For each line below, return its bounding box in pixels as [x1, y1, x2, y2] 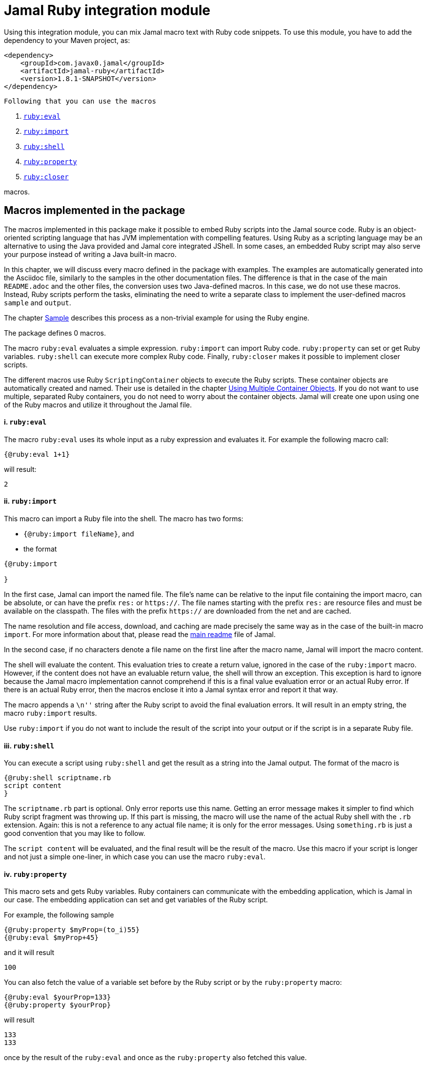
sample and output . [4, 298, 71, 307]
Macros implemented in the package [4, 204, 185, 217]
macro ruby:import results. [4, 709, 97, 718]
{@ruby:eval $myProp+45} [4, 934, 99, 942]
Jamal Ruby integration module [4, 2, 210, 19]
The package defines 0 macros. [4, 328, 106, 337]
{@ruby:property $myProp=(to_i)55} [4, 926, 140, 934]
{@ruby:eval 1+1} [4, 450, 70, 458]
